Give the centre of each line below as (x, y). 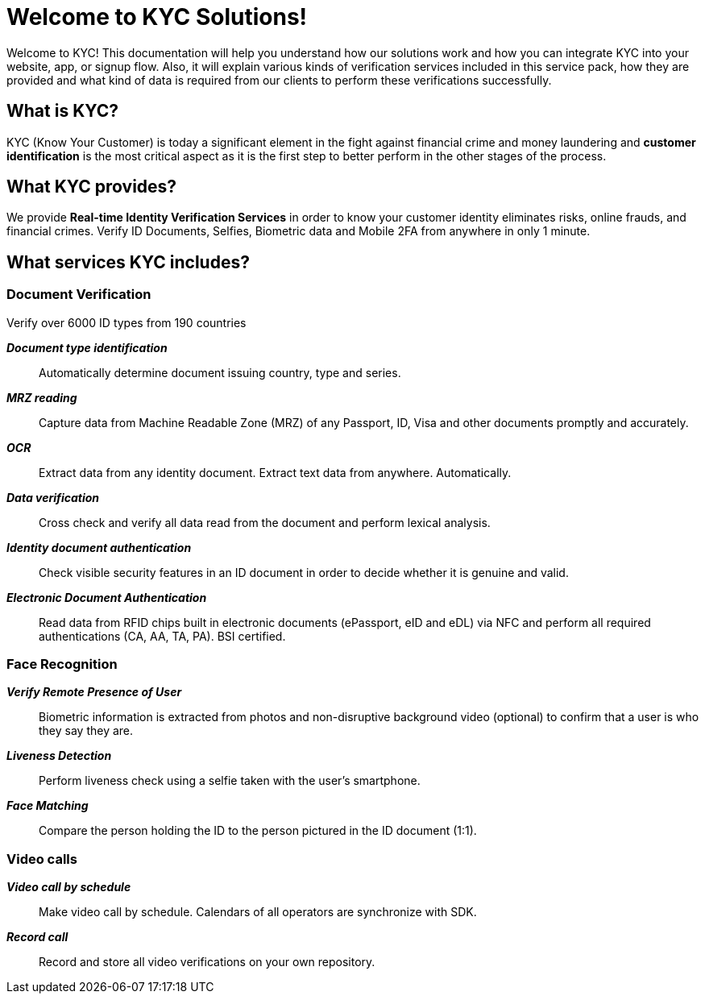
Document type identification (87, 347)
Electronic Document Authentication (107, 597)
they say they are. (86, 731)
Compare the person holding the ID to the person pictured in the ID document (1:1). (258, 831)
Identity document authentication (99, 547)
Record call (37, 937)
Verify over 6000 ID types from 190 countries (126, 322)
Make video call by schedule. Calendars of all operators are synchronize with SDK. (258, 912)
